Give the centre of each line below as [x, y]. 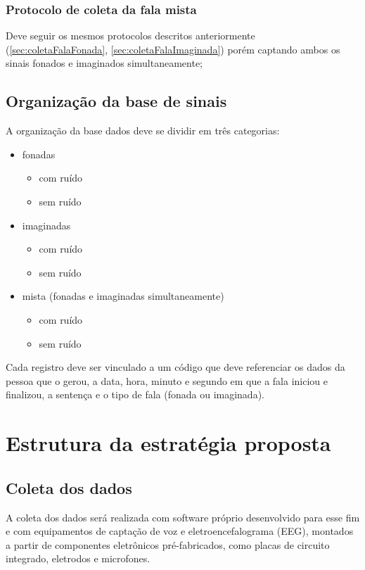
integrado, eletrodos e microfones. [78, 558]
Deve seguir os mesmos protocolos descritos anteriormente [130, 36]
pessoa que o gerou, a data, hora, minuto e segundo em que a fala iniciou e [167, 380]
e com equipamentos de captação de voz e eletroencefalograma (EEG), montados [180, 531]
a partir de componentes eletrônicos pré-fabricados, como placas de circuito [168, 544]
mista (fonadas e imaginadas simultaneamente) [123, 296]
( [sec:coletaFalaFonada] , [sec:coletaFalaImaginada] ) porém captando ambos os [173, 49]
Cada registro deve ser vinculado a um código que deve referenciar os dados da [175, 367]
